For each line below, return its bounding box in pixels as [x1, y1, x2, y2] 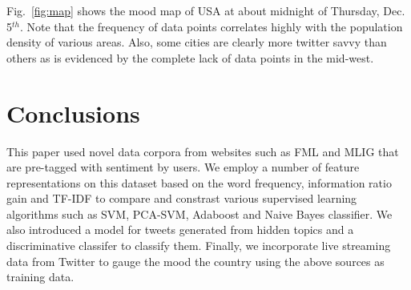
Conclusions [6, 96, 140, 129]
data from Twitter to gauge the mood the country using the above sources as [6, 252, 385, 269]
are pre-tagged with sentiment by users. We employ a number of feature [6, 159, 360, 175]
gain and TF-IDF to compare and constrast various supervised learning [6, 190, 357, 207]
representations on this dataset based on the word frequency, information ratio [6, 174, 392, 191]
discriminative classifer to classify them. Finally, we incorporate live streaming [6, 237, 391, 254]
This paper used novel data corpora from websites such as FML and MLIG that [6, 143, 399, 159]
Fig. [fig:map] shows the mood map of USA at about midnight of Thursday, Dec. [6, 2, 405, 18]
